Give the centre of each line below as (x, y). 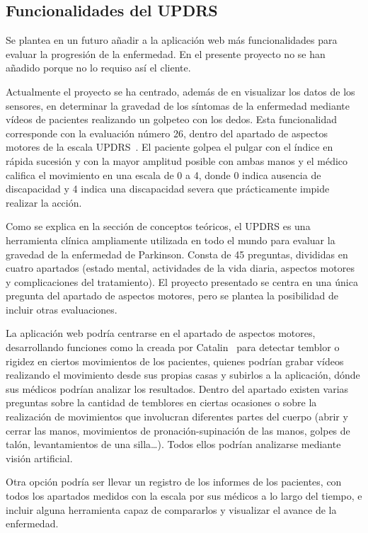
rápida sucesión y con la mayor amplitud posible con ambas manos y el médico (177, 160)
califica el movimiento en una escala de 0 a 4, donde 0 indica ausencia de (163, 174)
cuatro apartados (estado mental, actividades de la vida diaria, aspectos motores (180, 268)
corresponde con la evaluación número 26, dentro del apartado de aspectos (167, 133)
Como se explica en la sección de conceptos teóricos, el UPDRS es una (158, 226)
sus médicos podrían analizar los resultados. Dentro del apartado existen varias (177, 388)
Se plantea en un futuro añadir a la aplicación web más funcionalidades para (172, 40)
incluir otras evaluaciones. (62, 309)
